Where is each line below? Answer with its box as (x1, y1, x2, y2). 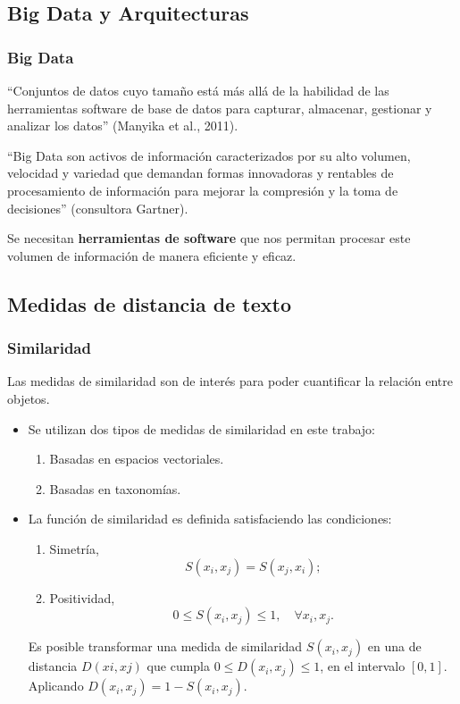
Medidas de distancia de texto (7, 289, 291, 317)
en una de (367, 637, 422, 656)
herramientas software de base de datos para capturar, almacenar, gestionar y (7, 98, 432, 117)
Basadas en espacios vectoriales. (49, 449, 224, 468)
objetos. (7, 389, 50, 407)
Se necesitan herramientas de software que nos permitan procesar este (7, 229, 411, 247)
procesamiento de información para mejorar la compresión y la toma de (7, 180, 398, 199)
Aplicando (28, 676, 84, 695)
